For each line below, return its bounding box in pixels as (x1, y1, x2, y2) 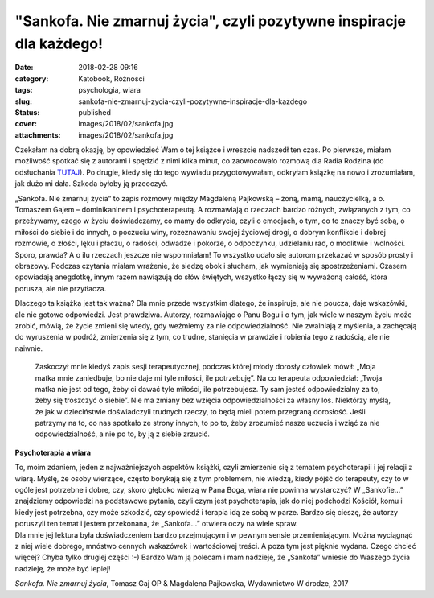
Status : (14, 107, 40, 117)
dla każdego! (14, 35, 104, 52)
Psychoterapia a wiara (14, 447, 92, 457)
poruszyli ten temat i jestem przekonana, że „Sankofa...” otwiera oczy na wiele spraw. (14, 519, 298, 529)
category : (14, 73, 49, 84)
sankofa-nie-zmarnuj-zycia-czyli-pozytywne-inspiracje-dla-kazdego (78, 97, 308, 106)
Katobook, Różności (78, 73, 145, 84)
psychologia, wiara (78, 85, 141, 95)
